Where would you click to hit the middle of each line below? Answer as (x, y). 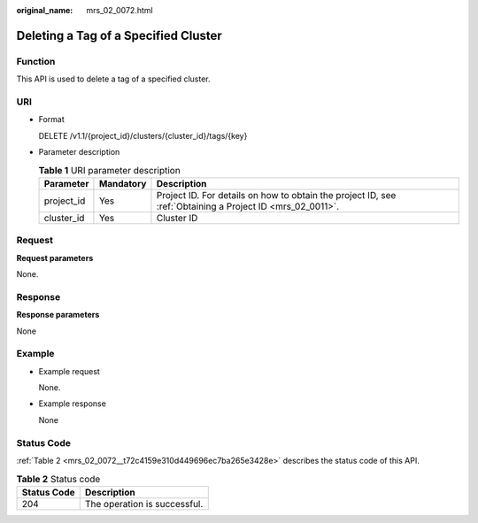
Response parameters (58, 315)
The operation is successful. (144, 504)
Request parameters (55, 258)
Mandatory (123, 183)
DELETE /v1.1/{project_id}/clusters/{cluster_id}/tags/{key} (143, 135)
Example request (69, 371)
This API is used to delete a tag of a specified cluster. (113, 79)
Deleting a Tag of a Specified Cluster (119, 35)
